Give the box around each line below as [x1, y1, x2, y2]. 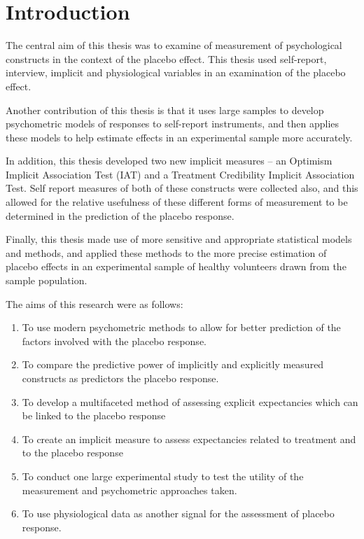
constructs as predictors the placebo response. [22, 371, 219, 385]
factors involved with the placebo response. [22, 333, 206, 348]
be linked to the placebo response [22, 408, 166, 423]
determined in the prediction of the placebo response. [6, 208, 234, 223]
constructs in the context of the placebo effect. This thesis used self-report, [6, 51, 327, 66]
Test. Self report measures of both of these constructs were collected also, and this [6, 181, 358, 195]
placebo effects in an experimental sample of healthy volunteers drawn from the [6, 259, 346, 274]
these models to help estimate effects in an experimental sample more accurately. [6, 129, 353, 144]
